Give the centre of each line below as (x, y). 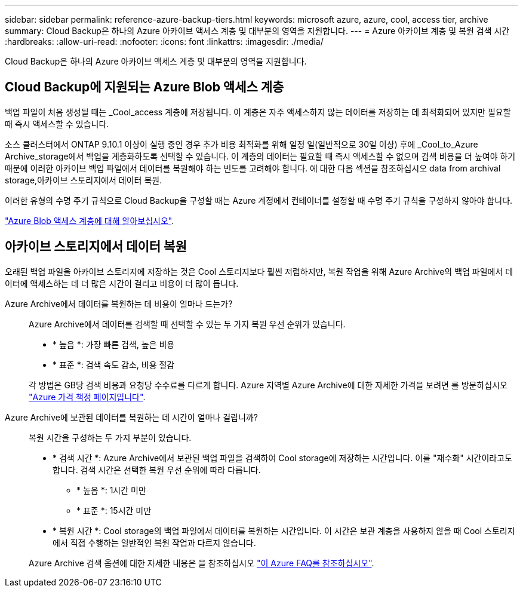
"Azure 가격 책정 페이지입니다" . (87, 397)
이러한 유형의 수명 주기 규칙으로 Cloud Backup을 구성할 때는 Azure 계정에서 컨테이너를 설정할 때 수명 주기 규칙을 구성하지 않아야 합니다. (259, 200)
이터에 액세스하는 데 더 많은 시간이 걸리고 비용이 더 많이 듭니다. (122, 283)
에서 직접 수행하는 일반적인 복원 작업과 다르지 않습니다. (154, 542)
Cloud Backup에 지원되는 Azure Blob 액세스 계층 (144, 87)
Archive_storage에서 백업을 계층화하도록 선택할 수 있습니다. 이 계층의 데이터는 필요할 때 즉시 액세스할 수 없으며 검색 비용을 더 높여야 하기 (260, 156)
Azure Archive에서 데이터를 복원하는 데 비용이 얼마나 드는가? (119, 303)
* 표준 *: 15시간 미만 (114, 510)
